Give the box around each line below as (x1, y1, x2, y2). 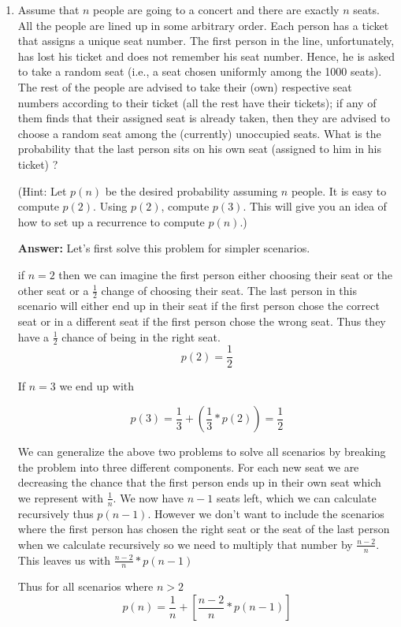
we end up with (59, 378, 135, 394)
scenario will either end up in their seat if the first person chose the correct (17, 297, 380, 314)
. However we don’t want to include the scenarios (147, 505, 384, 521)
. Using (93, 198, 128, 215)
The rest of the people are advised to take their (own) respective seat (17, 78, 352, 95)
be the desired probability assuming (105, 182, 278, 199)
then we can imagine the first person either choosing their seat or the (58, 266, 392, 282)
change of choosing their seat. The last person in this (101, 282, 358, 298)
